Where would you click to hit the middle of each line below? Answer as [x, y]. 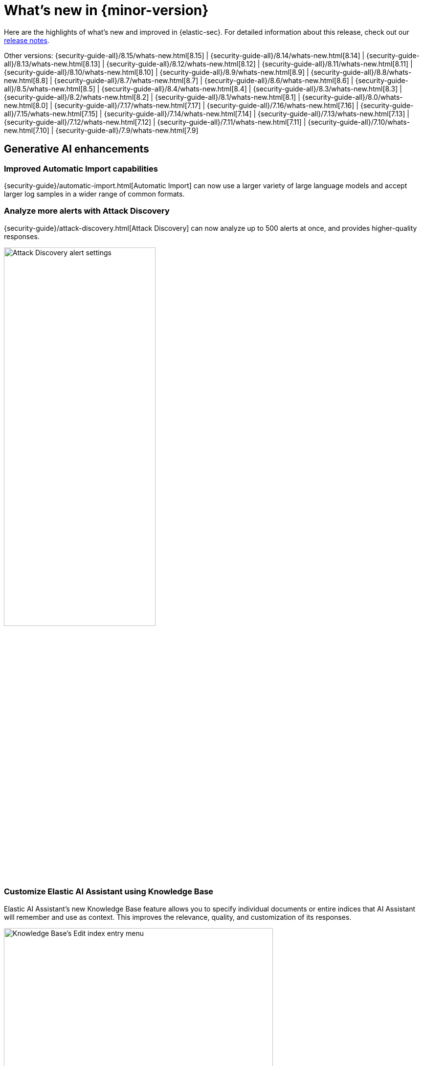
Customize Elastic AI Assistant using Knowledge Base [109, 892]
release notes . [27, 40]
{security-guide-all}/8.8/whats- [361, 72]
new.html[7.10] [27, 130]
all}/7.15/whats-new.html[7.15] [51, 113]
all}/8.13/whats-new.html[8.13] [52, 64]
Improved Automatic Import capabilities [81, 168]
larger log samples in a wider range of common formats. [94, 194]
